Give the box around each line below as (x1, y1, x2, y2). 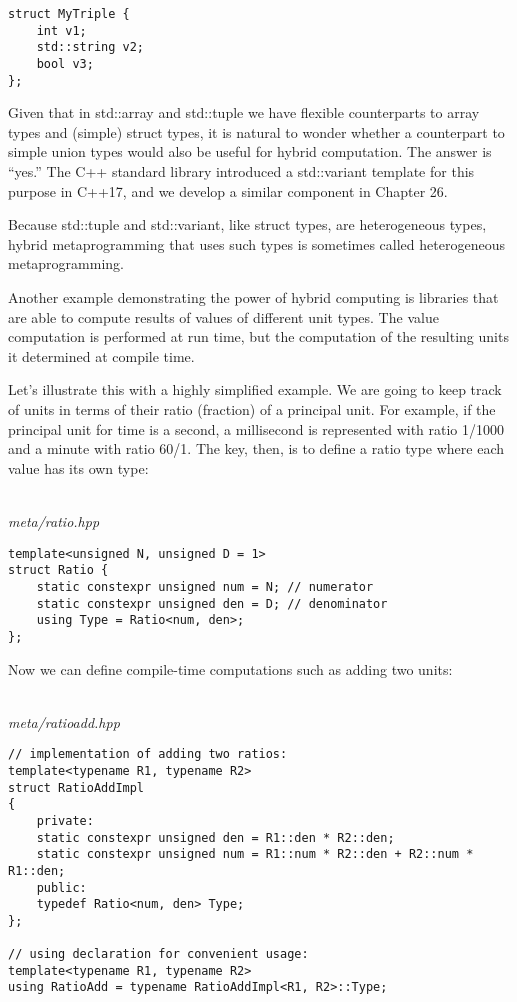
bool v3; (36, 56, 94, 71)
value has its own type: (8, 457, 149, 478)
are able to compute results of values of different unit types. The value (8, 306, 439, 327)
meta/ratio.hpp (8, 510, 100, 531)
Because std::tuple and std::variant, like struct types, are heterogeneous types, (8, 214, 487, 235)
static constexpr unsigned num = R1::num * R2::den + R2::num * (36, 847, 474, 862)
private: (36, 813, 94, 828)
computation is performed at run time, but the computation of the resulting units (8, 326, 509, 347)
